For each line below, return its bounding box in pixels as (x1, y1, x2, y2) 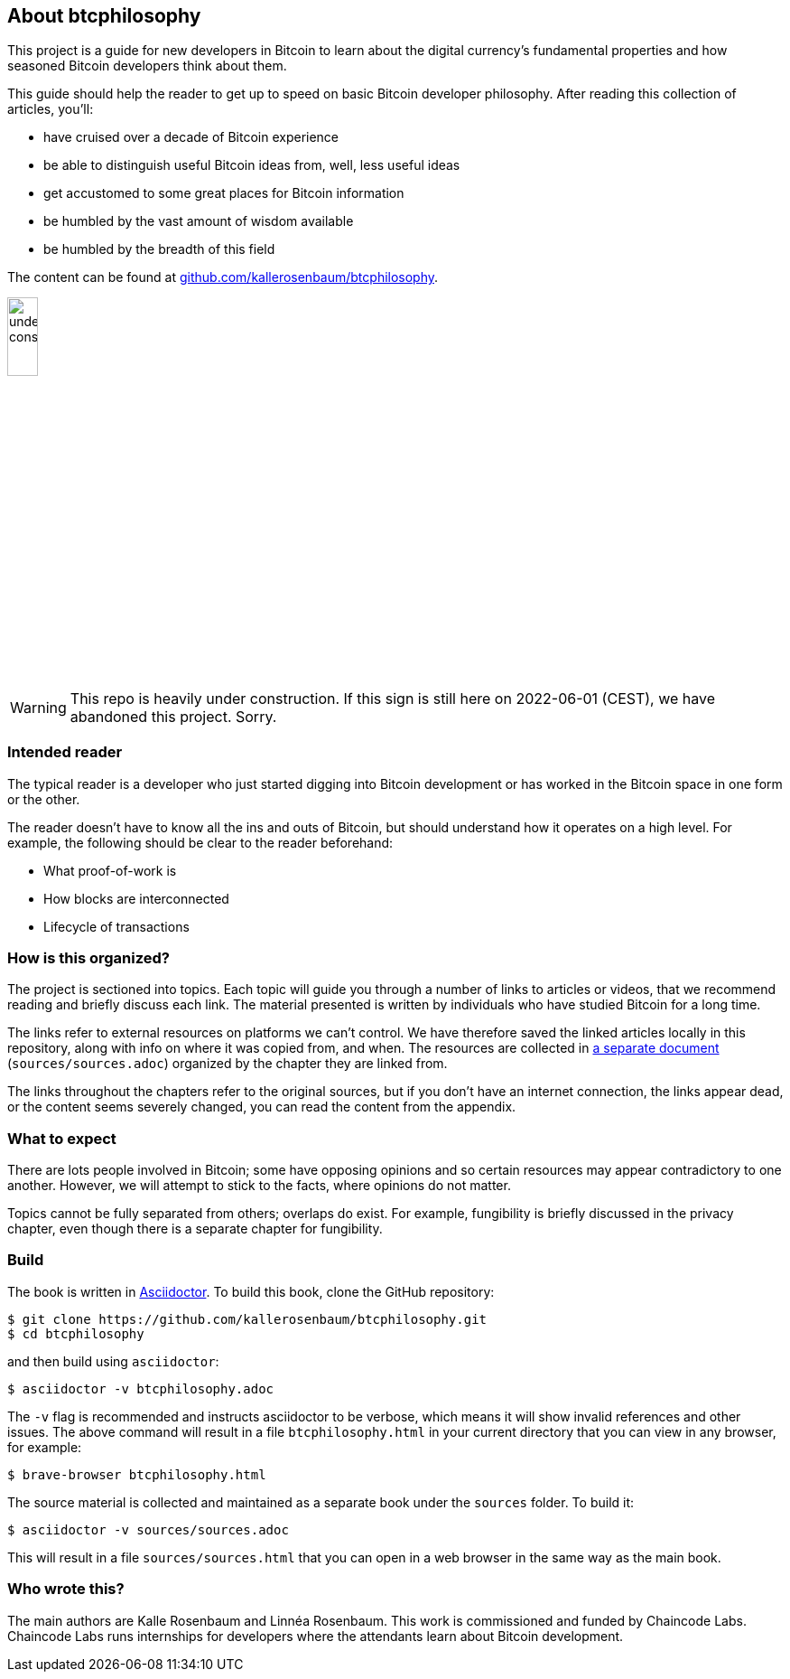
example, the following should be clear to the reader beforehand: (7, 834, 394, 850)
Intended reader (7, 743, 123, 762)
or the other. (7, 791, 80, 807)
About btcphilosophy (7, 5, 201, 27)
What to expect (7, 1129, 116, 1148)
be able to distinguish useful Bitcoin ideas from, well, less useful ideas (43, 157, 460, 174)
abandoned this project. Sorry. (70, 707, 277, 726)
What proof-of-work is (43, 862, 177, 878)
